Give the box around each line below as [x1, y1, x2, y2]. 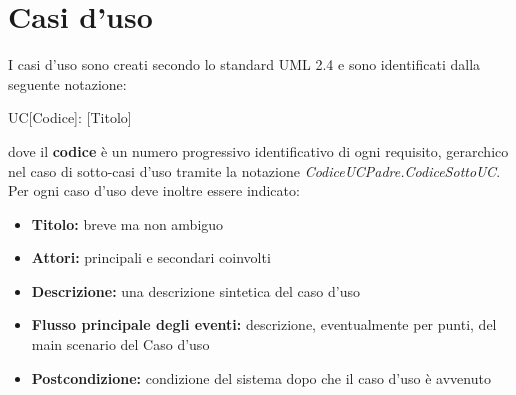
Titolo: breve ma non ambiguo [31, 213, 224, 234]
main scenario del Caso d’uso [31, 334, 210, 355]
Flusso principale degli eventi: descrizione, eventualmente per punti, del [31, 314, 497, 335]
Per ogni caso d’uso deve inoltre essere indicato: [8, 180, 300, 201]
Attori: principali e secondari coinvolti [31, 247, 271, 268]
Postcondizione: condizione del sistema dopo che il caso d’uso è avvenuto [31, 367, 491, 388]
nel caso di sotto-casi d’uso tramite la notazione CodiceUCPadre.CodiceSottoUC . [8, 160, 501, 181]
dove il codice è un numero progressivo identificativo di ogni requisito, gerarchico [8, 140, 509, 161]
